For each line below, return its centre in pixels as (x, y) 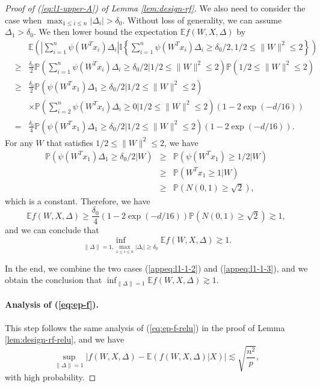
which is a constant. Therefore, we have (78, 200)
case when (23, 20)
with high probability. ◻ (51, 377)
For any (19, 142)
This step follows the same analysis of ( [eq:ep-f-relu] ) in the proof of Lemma (145, 327)
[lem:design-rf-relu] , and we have (65, 339)
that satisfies (70, 142)
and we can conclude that (52, 230)
